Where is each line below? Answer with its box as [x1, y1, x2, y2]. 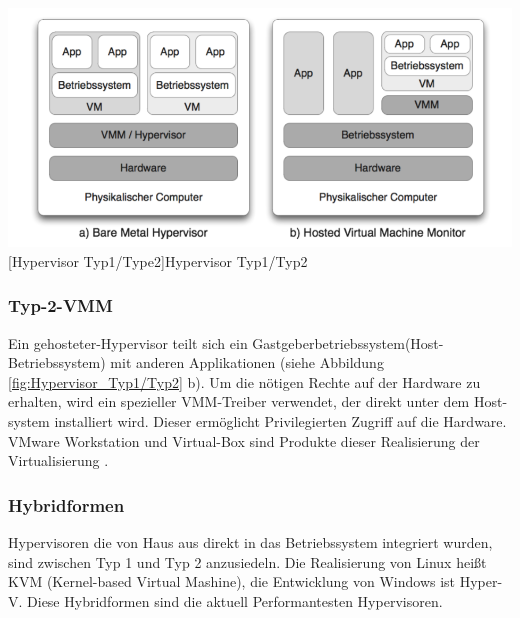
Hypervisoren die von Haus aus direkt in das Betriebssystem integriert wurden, [8, 532, 493, 553]
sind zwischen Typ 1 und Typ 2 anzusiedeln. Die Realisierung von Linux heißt [8, 551, 487, 572]
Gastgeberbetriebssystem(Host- [252, 332, 444, 353]
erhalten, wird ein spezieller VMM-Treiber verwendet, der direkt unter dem [8, 391, 470, 412]
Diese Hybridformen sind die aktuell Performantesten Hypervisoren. [27, 590, 443, 611]
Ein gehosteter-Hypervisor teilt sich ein [8, 332, 248, 353]
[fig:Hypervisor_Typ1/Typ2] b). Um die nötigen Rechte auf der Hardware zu [8, 371, 481, 392]
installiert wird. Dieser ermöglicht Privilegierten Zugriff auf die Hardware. [54, 411, 507, 432]
